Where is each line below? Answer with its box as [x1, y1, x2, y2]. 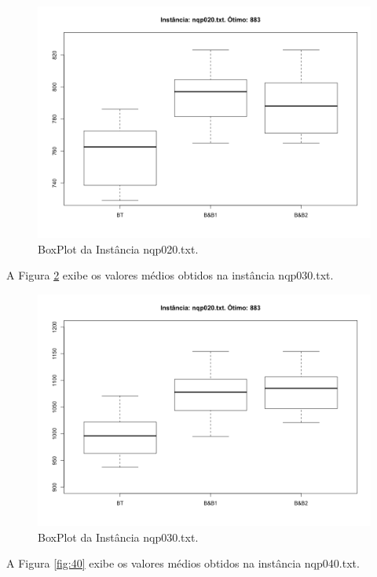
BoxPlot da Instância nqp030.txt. [38, 528, 199, 545]
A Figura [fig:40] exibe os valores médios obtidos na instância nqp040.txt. [6, 555, 360, 572]
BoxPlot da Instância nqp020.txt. [38, 240, 199, 257]
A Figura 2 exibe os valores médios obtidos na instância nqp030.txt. [6, 267, 334, 283]
